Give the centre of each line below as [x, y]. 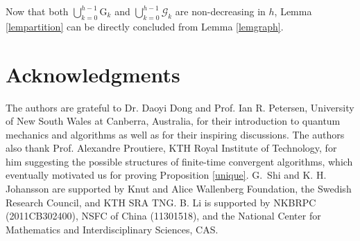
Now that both [37, 11]
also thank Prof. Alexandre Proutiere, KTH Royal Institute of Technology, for [171, 148]
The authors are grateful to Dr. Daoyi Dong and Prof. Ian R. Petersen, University [180, 107]
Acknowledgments [93, 74]
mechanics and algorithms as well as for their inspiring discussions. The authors [175, 134]
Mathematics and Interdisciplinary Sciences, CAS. [112, 229]
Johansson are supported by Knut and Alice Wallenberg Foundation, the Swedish [179, 189]
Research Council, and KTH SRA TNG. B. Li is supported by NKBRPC [161, 202]
